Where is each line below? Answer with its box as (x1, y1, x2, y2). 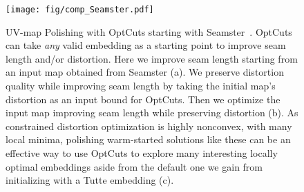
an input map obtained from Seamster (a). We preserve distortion (6, 65, 284, 79)
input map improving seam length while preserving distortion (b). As (6, 105, 298, 120)
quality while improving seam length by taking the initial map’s (6, 78, 276, 93)
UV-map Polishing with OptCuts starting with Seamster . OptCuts (6, 24, 292, 39)
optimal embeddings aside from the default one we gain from (6, 159, 263, 173)
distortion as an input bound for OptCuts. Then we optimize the (6, 92, 281, 106)
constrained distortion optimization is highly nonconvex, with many (6, 118, 292, 133)
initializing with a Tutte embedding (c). (6, 173, 174, 187)
